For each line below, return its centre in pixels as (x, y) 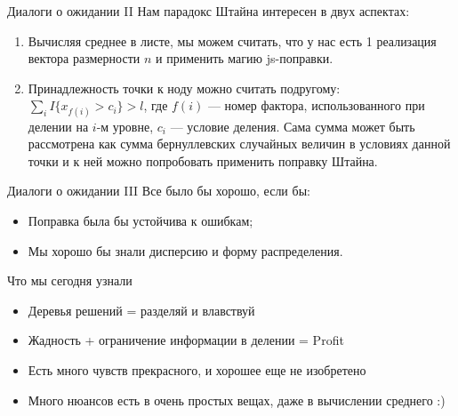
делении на (58, 126)
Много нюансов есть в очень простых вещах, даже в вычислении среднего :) (237, 400)
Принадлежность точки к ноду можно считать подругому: (184, 88)
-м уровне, (125, 126)
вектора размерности (84, 58)
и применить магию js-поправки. (244, 58)
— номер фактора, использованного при (316, 105)
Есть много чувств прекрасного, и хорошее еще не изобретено (197, 369)
